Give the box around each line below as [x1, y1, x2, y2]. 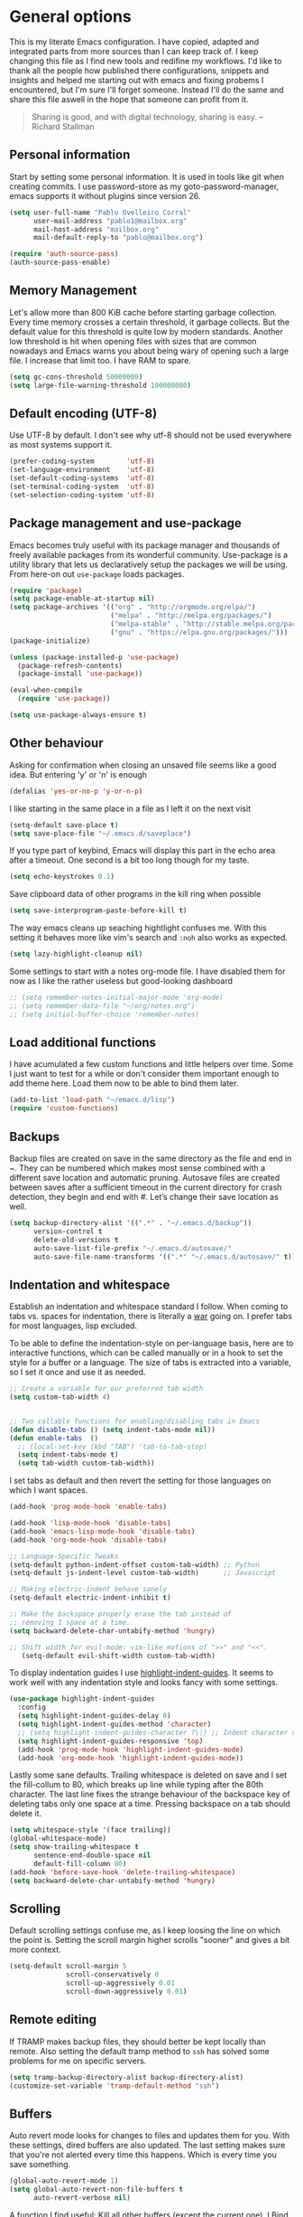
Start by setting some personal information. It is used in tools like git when [9, 171, 284, 182]
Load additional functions [9, 1035, 156, 1051]
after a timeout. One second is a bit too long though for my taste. [9, 854, 250, 865]
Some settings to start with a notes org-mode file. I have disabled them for [9, 966, 286, 976]
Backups [9, 1128, 60, 1145]
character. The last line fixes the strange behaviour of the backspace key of [9, 1788, 290, 1800]
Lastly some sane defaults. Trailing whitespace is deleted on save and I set [9, 1769, 288, 1780]
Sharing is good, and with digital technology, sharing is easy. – [31, 111, 263, 122]
